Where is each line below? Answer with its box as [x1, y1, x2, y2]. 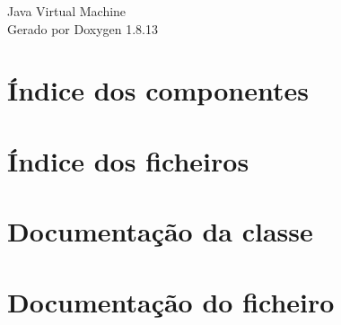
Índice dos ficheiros [7, 142, 249, 179]
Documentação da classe [7, 213, 313, 250]
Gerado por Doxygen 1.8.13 [7, 19, 158, 38]
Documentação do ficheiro [7, 283, 335, 320]
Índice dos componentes [7, 72, 309, 109]
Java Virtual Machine [7, 2, 127, 20]
